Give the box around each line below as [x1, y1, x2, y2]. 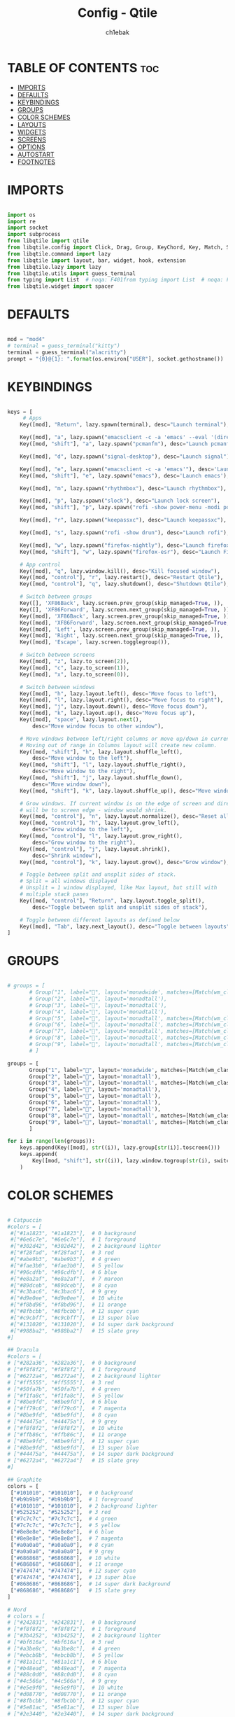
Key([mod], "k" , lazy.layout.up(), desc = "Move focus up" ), [20, 709, 196, 717]
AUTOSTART [17, 150, 55, 158]
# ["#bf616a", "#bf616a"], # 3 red [7, 1639, 114, 1646]
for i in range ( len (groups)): [7, 1138, 96, 1145]
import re [7, 218, 36, 225]
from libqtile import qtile [7, 237, 90, 244]
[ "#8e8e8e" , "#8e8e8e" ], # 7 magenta [10, 1535, 124, 1542]
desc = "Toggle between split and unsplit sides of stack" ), [32, 903, 208, 911]
